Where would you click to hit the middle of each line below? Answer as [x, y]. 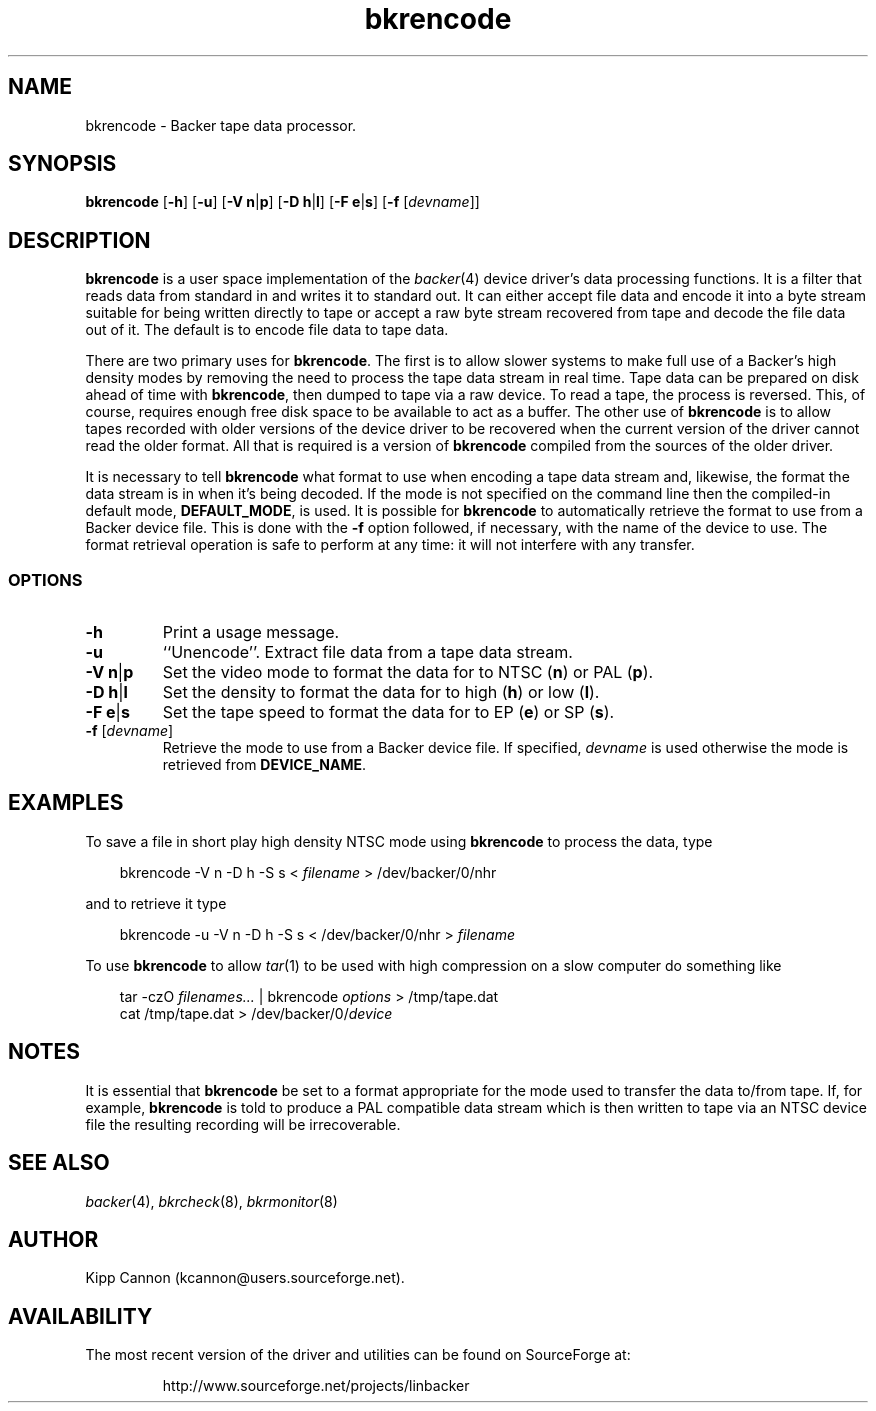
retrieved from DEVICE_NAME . [264, 765]
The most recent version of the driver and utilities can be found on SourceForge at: [358, 1355]
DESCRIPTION [79, 240]
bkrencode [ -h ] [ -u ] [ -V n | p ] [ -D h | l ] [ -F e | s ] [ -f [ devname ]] [282, 202]
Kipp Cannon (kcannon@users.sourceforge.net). [245, 1278]
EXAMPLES [66, 803]
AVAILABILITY [80, 1316]
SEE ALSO [59, 1163]
